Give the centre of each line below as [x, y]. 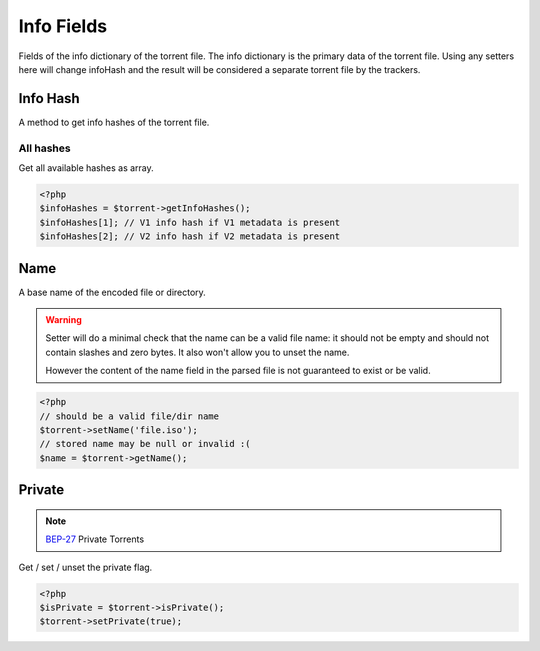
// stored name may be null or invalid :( [145, 444]
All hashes [44, 148]
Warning [63, 320]
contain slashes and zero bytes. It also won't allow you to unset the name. [197, 352]
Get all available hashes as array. [86, 167]
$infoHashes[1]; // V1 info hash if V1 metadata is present [190, 222]
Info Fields [63, 26]
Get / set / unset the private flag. [85, 567]
